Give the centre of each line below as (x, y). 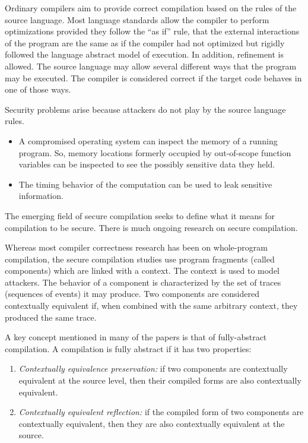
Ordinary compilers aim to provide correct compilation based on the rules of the (151, 8)
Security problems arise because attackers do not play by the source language (145, 109)
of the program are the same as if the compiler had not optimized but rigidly (145, 42)
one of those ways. (38, 89)
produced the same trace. (51, 317)
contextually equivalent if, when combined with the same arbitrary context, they (151, 306)
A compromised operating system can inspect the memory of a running (148, 140)
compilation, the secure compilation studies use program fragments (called (140, 259)
